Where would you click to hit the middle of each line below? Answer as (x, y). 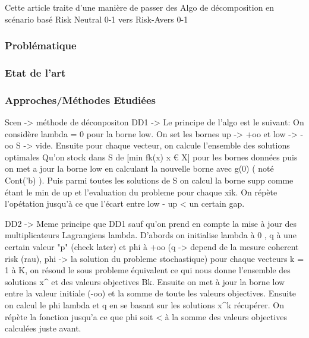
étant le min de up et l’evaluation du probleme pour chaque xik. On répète (141, 192)
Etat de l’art (35, 72)
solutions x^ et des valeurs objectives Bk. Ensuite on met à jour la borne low (145, 281)
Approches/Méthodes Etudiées (80, 99)
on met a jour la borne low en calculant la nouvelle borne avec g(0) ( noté (139, 168)
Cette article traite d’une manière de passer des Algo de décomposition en (140, 7)
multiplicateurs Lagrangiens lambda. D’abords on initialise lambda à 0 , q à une (151, 235)
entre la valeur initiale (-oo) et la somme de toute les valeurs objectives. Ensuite (150, 293)
